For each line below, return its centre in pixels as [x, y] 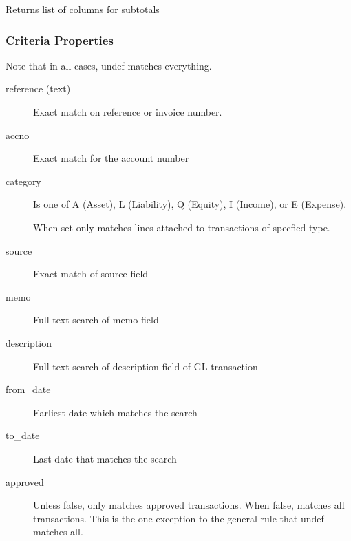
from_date [28, 389]
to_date [23, 435]
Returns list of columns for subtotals [83, 9]
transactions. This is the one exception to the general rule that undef [179, 518]
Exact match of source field [91, 274]
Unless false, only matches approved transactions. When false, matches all [189, 505]
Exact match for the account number [111, 158]
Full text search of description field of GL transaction [146, 366]
